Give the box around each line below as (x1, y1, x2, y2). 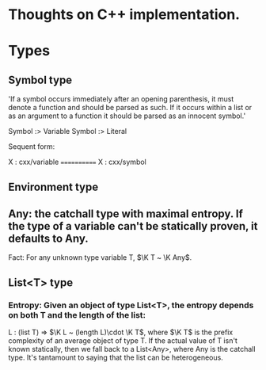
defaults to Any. (8, 231, 89, 245)
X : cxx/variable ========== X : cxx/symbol (8, 157, 146, 167)
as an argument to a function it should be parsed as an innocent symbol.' (8, 111, 246, 120)
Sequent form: (8, 142, 55, 151)
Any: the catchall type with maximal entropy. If (8, 207, 244, 220)
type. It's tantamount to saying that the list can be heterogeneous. (8, 353, 223, 362)
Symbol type (8, 73, 73, 86)
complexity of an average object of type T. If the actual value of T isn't (8, 336, 237, 345)
